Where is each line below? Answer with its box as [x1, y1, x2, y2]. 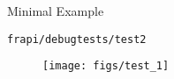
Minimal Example [7, 2, 104, 19]
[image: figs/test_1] [42, 60, 170, 73]
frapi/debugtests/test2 [7, 32, 147, 46]
